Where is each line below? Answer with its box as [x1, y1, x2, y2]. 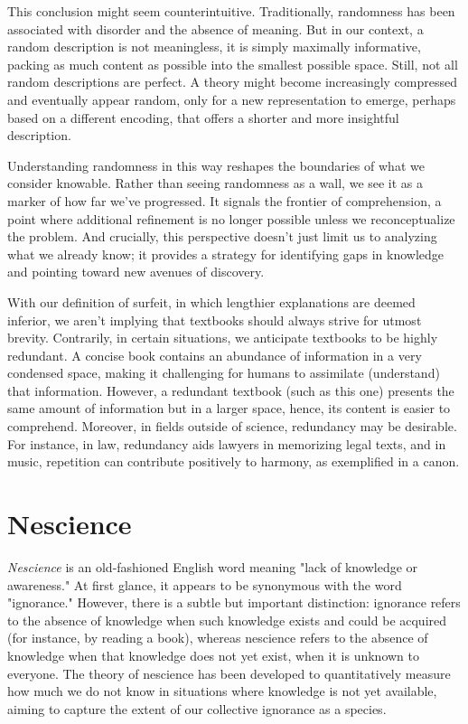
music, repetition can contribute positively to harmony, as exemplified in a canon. [7, 452, 460, 471]
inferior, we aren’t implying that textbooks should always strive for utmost [7, 310, 422, 329]
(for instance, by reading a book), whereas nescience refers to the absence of [7, 628, 428, 647]
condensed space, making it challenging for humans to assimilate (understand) [7, 363, 440, 382]
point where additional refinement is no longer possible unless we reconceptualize [7, 209, 455, 228]
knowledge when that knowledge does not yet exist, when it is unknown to [7, 645, 419, 664]
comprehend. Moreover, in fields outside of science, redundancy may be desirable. [7, 417, 457, 436]
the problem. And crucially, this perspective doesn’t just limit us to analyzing [7, 227, 437, 246]
